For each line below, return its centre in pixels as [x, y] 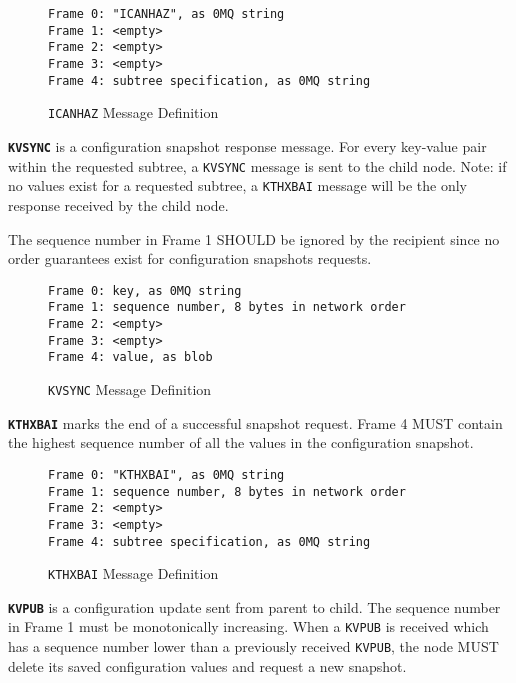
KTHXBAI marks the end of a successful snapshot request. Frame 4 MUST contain [255, 422]
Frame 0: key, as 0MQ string [145, 290]
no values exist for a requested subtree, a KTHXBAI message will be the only [237, 185]
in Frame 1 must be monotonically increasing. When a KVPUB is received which [248, 626]
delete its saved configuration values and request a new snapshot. [207, 665]
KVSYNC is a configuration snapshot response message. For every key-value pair [247, 145]
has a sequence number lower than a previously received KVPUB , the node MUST [253, 646]
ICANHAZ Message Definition [133, 112]
